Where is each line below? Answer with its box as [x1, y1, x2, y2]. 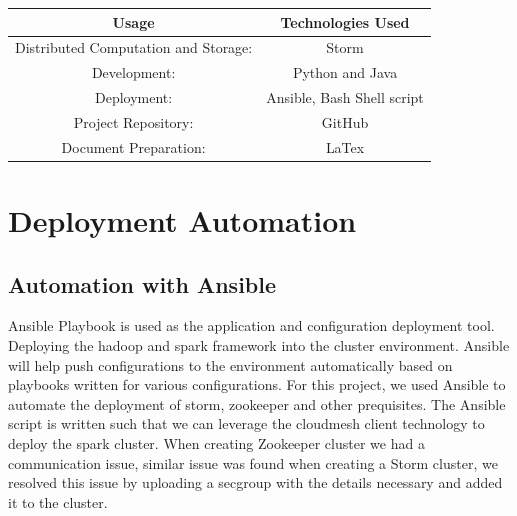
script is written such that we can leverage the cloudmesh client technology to [8, 413, 485, 434]
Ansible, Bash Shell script [266, 87, 424, 108]
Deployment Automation [8, 200, 357, 240]
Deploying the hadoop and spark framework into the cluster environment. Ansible [8, 334, 510, 355]
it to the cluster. [8, 491, 108, 512]
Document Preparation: [61, 136, 206, 157]
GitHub [321, 111, 369, 132]
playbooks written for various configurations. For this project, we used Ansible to [8, 374, 506, 395]
